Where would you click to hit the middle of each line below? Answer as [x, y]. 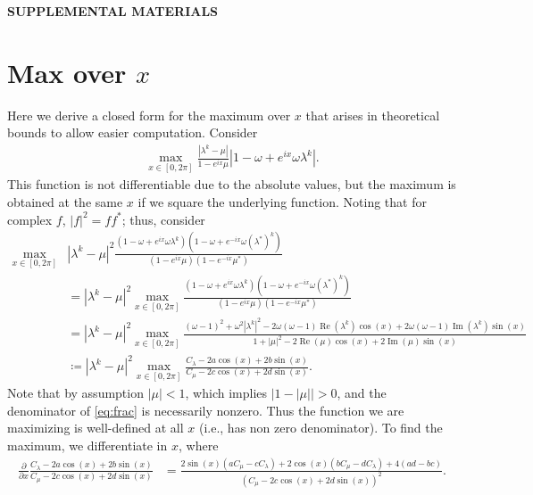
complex [30, 219]
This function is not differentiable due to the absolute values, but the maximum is [232, 184]
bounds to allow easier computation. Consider [133, 132]
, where [198, 445]
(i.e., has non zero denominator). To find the [321, 428]
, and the [362, 393]
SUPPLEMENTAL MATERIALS [113, 11]
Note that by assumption [75, 393]
